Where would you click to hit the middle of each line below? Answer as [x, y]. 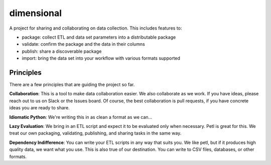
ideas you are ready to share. [39, 108]
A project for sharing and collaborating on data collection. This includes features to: [96, 28]
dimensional [36, 13]
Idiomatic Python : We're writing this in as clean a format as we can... [81, 117]
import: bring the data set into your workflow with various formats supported [101, 58]
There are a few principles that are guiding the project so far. [72, 85]
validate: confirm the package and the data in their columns [83, 44]
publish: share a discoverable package [62, 51]
